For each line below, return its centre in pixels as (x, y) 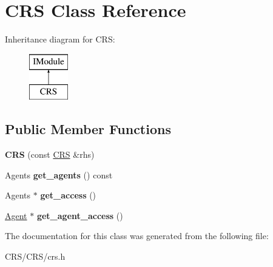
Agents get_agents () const (59, 174)
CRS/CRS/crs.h (35, 256)
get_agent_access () (80, 215)
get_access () (68, 195)
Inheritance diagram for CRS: (60, 39)
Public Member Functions (88, 129)
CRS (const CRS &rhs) (50, 154)
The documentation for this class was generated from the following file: (137, 236)
